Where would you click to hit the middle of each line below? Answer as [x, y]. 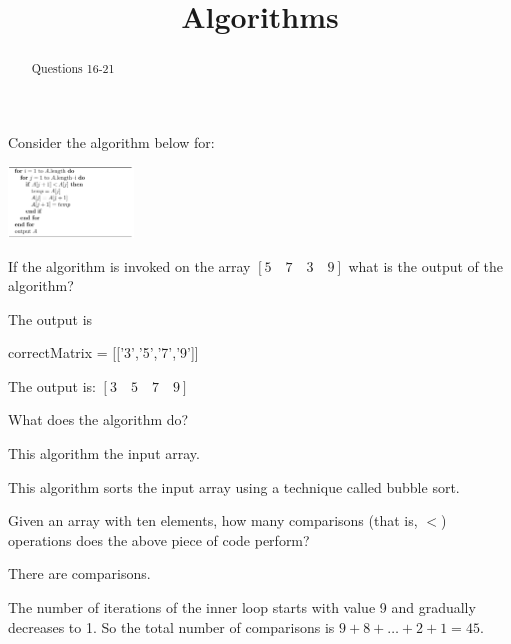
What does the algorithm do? [98, 419]
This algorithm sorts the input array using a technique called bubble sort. [234, 486]
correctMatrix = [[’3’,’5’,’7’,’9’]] [103, 352]
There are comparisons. [79, 573]
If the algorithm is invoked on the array [129, 265]
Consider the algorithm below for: [111, 141]
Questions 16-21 [73, 68]
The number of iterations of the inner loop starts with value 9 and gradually [242, 607]
